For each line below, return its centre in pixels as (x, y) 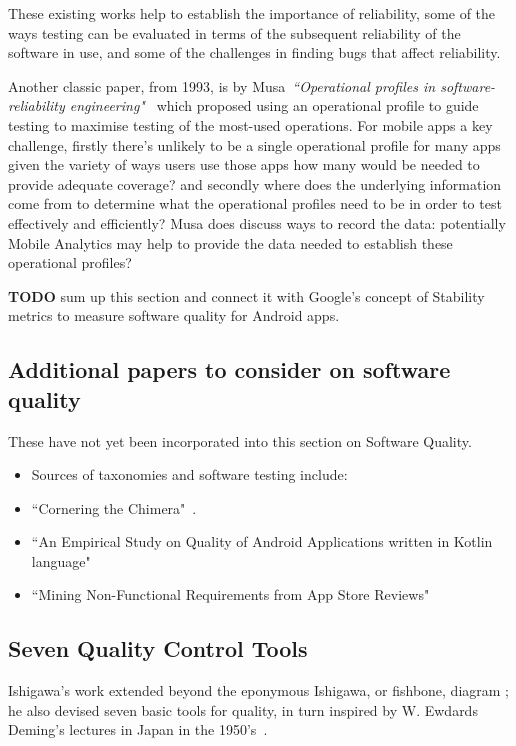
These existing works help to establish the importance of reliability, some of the (252, 13)
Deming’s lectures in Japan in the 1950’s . (138, 729)
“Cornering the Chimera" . (114, 507)
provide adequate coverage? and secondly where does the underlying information (255, 183)
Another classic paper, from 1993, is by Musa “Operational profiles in (222, 85)
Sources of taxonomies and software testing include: (189, 474)
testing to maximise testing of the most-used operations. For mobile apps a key (250, 124)
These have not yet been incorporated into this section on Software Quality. (240, 440)
